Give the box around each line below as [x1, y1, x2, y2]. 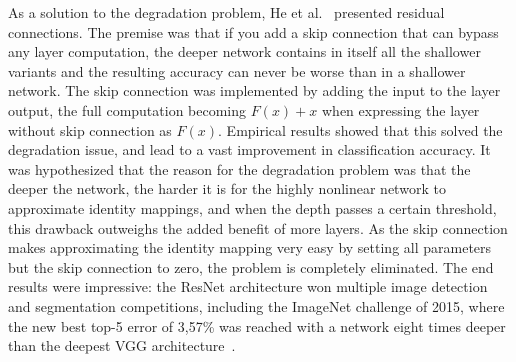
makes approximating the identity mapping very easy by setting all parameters [8, 237, 492, 258]
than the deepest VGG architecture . [8, 335, 236, 356]
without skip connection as [8, 119, 172, 140]
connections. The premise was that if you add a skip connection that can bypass [8, 21, 499, 42]
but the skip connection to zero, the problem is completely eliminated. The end [8, 256, 494, 277]
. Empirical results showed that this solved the [218, 119, 503, 140]
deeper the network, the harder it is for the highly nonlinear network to [8, 178, 446, 199]
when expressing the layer [322, 99, 480, 120]
